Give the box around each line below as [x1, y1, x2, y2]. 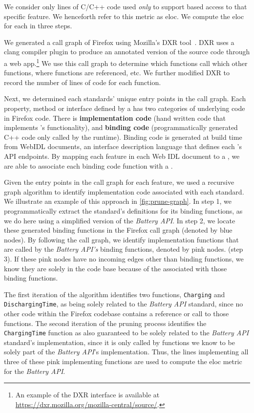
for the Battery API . [4, 366, 65, 376]
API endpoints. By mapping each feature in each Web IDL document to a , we [4, 151, 240, 161]
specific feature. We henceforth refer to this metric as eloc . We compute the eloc [4, 11, 244, 21]
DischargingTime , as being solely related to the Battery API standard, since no [4, 299, 243, 309]
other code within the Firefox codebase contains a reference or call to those [4, 308, 229, 318]
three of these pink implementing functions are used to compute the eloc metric [4, 356, 242, 367]
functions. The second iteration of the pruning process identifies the [4, 318, 207, 328]
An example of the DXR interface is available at [15, 390, 160, 400]
